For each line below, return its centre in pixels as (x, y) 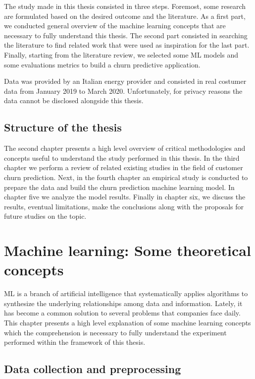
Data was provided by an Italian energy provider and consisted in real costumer (125, 81)
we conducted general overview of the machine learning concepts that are (115, 26)
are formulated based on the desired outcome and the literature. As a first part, (125, 16)
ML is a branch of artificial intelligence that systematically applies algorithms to (126, 293)
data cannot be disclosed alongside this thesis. (74, 100)
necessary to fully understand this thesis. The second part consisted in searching (126, 35)
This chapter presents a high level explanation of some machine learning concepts (127, 322)
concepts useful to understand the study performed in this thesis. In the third (122, 158)
